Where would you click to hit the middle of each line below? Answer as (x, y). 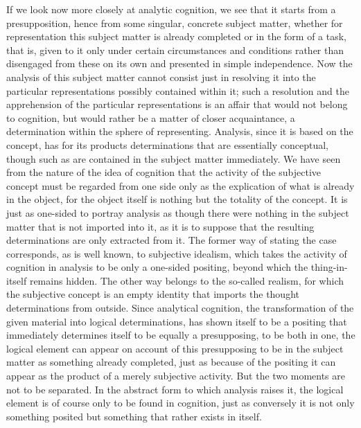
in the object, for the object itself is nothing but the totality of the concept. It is (177, 199)
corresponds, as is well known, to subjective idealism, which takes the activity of (177, 253)
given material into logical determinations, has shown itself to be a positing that (177, 321)
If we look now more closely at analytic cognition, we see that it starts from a (171, 9)
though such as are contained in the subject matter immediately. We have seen (174, 158)
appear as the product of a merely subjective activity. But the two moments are (176, 376)
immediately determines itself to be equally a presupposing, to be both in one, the (181, 335)
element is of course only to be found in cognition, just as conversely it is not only (180, 403)
